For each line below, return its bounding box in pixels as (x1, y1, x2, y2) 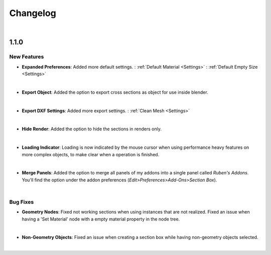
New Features (9, 53, 44, 60)
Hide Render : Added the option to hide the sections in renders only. (22, 126, 162, 132)
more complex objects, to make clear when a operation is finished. (22, 151, 160, 157)
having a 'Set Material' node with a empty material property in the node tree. (22, 216, 180, 222)
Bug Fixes (9, 198, 34, 205)
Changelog (9, 8, 56, 19)
